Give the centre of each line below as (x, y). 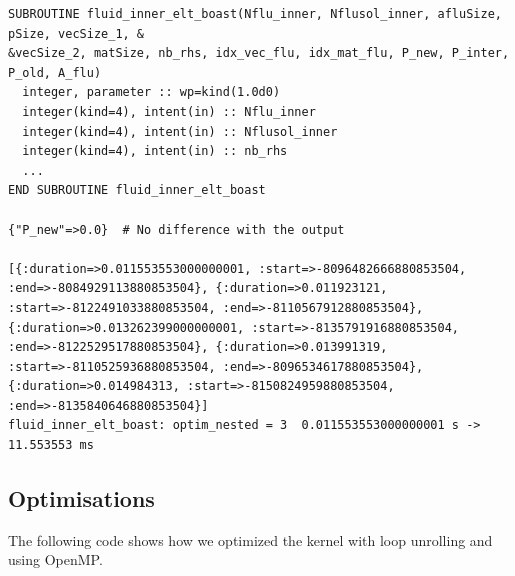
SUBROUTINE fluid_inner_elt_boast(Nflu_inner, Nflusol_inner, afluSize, (255, 14)
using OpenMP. (55, 559)
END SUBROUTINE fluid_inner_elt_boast (137, 190)
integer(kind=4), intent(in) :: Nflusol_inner (180, 131)
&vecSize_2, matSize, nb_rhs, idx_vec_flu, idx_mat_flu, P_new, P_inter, (259, 53)
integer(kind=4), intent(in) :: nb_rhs (155, 151)
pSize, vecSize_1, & (76, 33)
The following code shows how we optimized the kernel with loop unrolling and (250, 539)
